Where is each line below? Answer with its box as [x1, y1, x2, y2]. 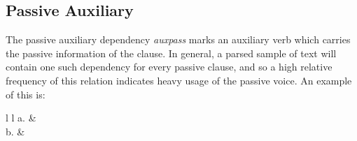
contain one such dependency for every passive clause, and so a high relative [6, 59, 332, 74]
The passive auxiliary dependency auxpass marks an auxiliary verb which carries [6, 32, 351, 47]
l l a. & [6, 110, 36, 125]
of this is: [6, 87, 45, 101]
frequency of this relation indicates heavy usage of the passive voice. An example [6, 73, 352, 87]
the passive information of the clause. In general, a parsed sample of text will [6, 45, 337, 60]
